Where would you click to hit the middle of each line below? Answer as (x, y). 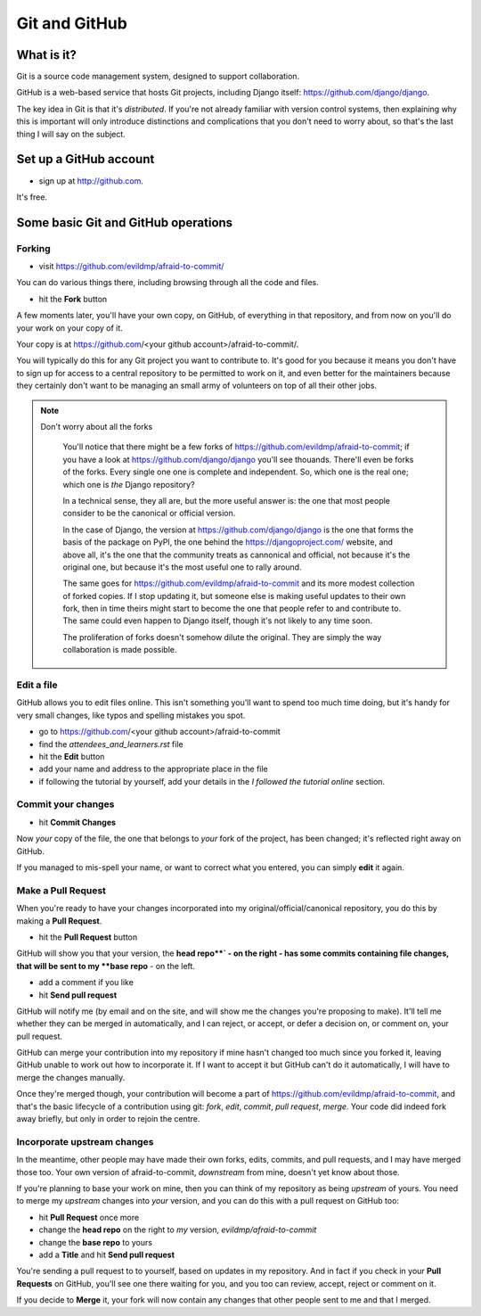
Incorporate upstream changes (85, 1141)
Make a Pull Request (61, 890)
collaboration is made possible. (120, 650)
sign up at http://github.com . (91, 181)
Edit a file (37, 685)
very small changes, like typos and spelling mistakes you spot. (131, 715)
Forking (33, 248)
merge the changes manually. (71, 1077)
